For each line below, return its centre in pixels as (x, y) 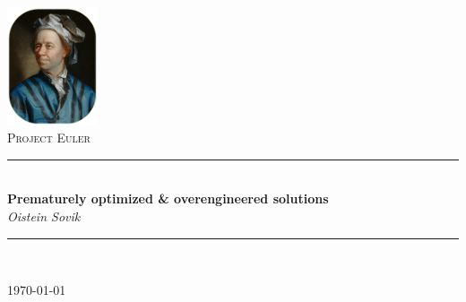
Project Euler (49, 138)
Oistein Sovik (44, 216)
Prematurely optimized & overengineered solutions (168, 198)
